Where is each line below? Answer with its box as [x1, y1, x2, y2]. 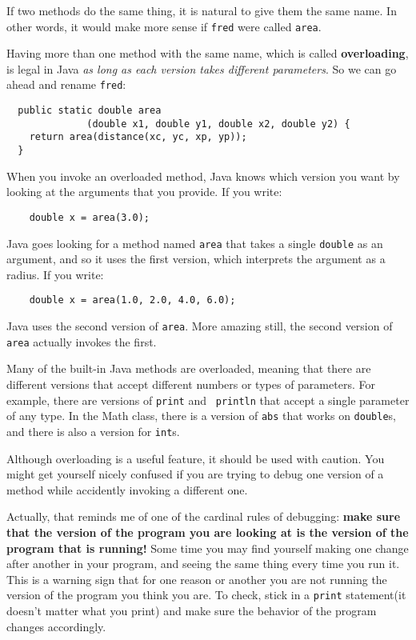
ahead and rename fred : [6, 76, 126, 93]
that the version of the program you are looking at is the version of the [6, 523, 409, 540]
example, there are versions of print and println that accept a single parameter [6, 391, 410, 408]
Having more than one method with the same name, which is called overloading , [6, 45, 409, 62]
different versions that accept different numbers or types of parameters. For [6, 375, 375, 392]
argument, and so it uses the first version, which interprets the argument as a [6, 250, 386, 267]
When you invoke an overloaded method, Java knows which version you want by [6, 167, 400, 184]
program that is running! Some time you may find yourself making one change [6, 539, 409, 556]
